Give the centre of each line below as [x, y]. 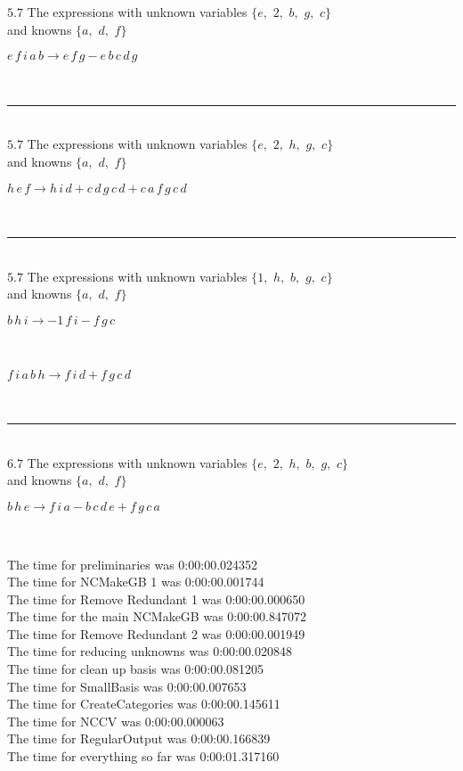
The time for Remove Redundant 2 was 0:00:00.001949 [156, 633]
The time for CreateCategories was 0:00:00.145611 [144, 704]
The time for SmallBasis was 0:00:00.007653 [127, 686]
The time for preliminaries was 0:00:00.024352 [133, 564]
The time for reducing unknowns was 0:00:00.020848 [150, 651]
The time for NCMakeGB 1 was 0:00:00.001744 [136, 582]
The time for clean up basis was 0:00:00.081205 [136, 669]
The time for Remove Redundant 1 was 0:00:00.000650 [156, 599]
